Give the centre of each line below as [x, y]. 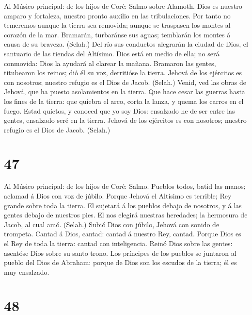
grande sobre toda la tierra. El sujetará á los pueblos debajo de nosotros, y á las [123, 205]
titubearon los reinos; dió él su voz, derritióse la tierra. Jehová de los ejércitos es [123, 73]
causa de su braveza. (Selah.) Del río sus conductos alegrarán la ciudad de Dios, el [126, 44]
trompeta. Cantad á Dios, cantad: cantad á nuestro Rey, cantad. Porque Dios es [123, 234]
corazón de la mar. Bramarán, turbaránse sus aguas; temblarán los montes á [117, 34]
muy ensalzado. [27, 272]
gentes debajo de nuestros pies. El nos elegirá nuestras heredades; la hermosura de [126, 215]
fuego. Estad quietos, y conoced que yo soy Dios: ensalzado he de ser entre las [119, 110]
